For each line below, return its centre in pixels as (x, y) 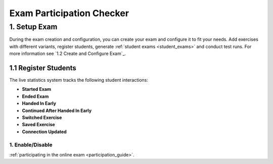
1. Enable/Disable (31, 145)
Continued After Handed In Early (57, 111)
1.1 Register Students (43, 68)
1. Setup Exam (33, 27)
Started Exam (37, 89)
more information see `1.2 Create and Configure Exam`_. (68, 53)
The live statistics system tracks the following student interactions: (79, 80)
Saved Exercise (38, 125)
